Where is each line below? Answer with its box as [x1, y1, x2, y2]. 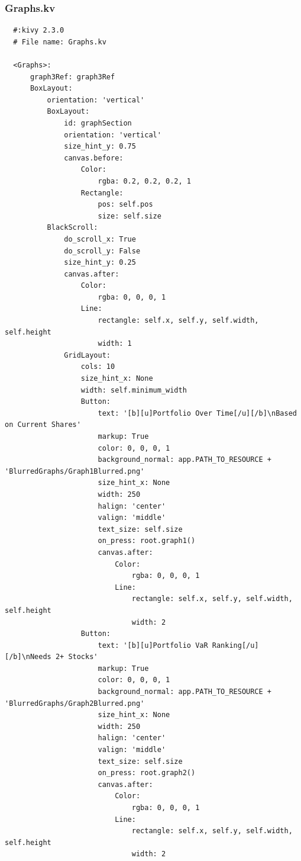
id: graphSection [64, 118, 132, 127]
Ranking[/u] [212, 641, 259, 650]
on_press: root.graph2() [98, 769, 196, 778]
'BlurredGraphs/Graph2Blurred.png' [5, 699, 145, 708]
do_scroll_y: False [64, 246, 141, 255]
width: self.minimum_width [80, 385, 187, 394]
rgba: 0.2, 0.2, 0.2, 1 [98, 176, 191, 185]
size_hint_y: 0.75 [64, 142, 136, 151]
